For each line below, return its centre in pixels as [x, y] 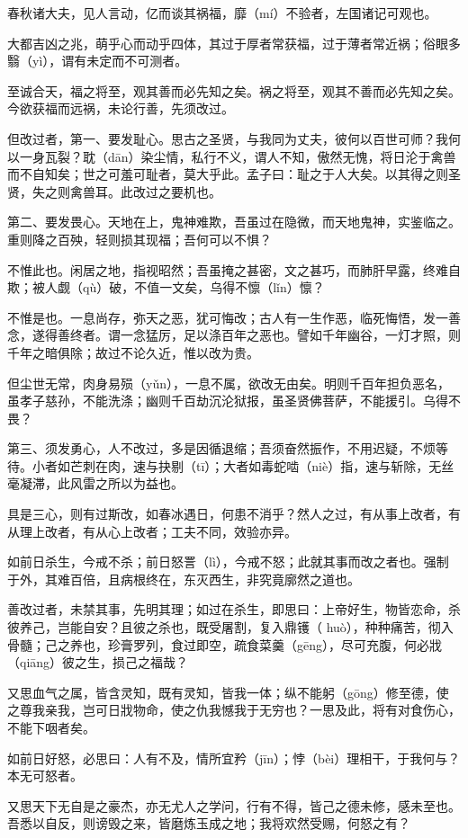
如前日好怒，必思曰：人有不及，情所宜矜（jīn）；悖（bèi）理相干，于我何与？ [234, 758]
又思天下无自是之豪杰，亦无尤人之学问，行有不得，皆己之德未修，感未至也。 [234, 805]
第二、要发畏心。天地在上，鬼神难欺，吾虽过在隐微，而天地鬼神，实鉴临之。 [234, 222]
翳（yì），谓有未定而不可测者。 [98, 61]
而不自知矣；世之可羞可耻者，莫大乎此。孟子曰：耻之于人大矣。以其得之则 [228, 174]
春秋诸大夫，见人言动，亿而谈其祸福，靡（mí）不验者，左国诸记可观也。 [222, 13]
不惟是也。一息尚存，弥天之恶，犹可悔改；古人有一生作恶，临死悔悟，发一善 [234, 317]
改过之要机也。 [177, 191]
